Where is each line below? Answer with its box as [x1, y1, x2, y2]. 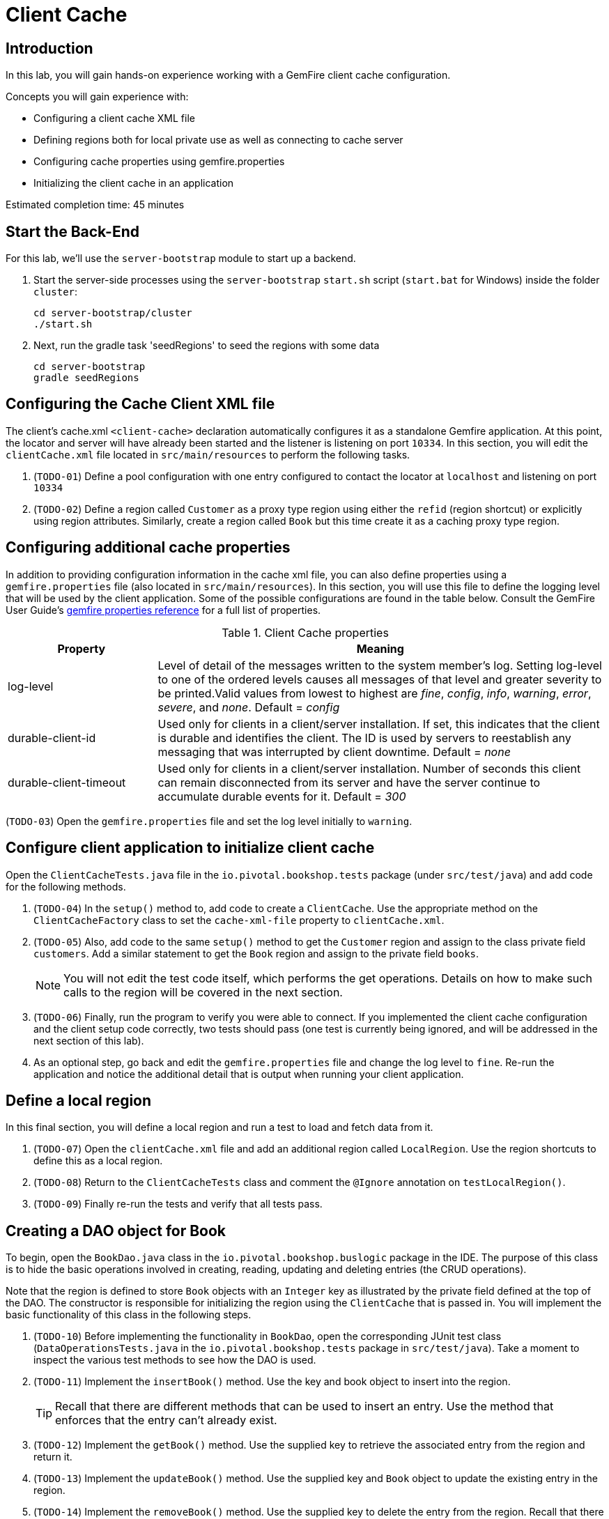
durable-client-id [8, 730, 96, 745]
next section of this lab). [33, 1034, 144, 1047]
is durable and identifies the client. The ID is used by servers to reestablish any [157, 730, 571, 745]
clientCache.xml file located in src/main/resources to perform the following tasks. [6, 448, 410, 461]
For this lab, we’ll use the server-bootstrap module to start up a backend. [6, 252, 356, 265]
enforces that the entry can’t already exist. [55, 1413, 277, 1428]
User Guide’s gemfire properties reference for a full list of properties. [6, 603, 321, 616]
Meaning [356, 641, 404, 656]
